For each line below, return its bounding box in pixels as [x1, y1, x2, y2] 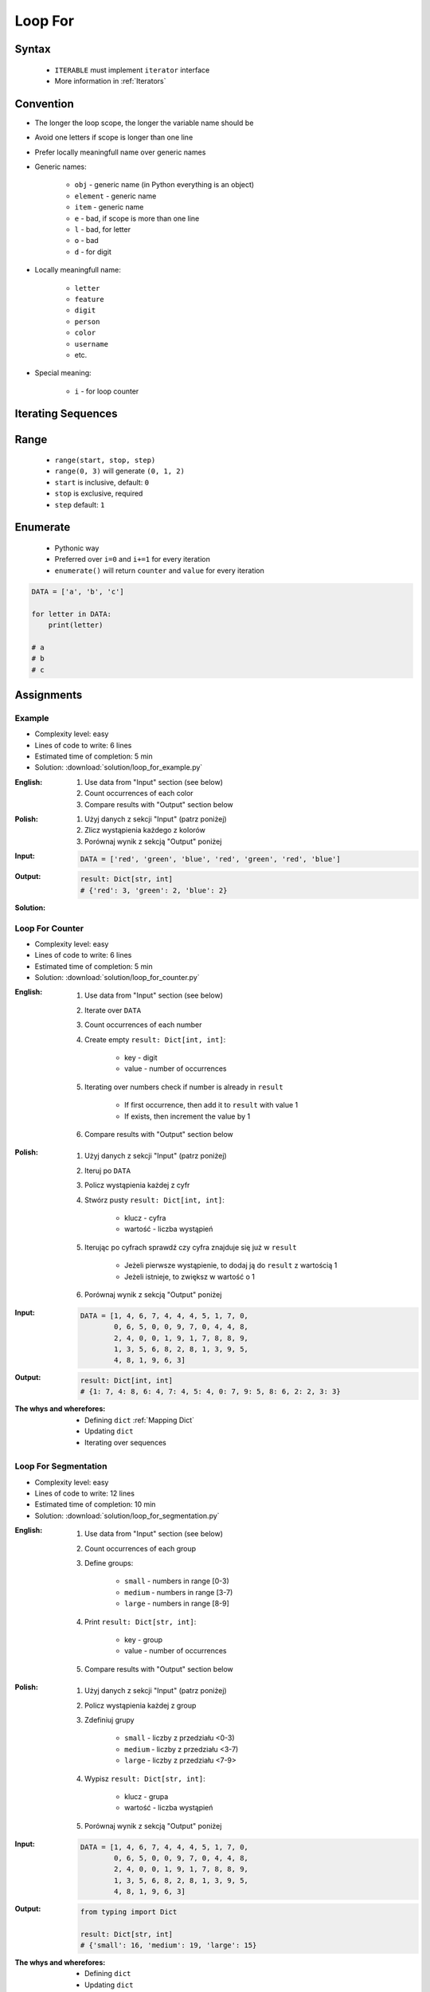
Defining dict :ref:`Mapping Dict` [84, 1415, 195, 1425]
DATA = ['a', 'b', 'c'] [31, 586, 125, 596]
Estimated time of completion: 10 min [34, 1500, 156, 1509]
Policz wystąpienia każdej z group [84, 1700, 197, 1710]
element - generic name [74, 191, 157, 201]
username [74, 339, 109, 348]
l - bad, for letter [74, 224, 131, 234]
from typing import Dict [80, 1907, 178, 1916]
